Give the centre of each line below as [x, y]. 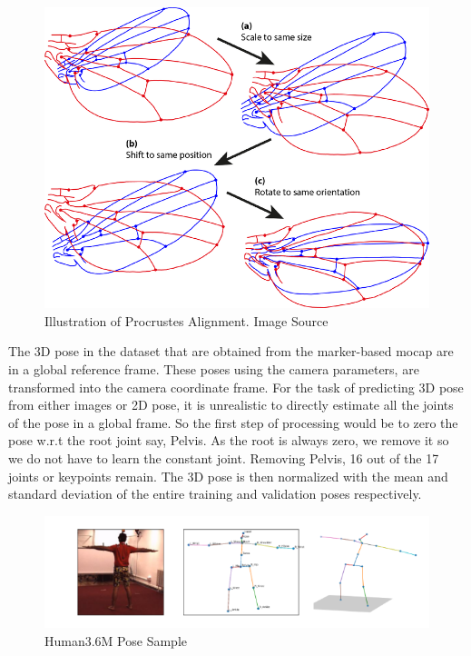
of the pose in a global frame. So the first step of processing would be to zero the [233, 422]
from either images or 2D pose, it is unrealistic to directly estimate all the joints [231, 405]
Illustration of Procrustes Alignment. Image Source [186, 320]
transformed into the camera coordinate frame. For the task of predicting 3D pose [236, 387]
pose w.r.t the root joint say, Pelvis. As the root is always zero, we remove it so [229, 440]
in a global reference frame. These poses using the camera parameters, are [214, 369]
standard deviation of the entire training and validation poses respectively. [215, 494]
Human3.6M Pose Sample [116, 640]
